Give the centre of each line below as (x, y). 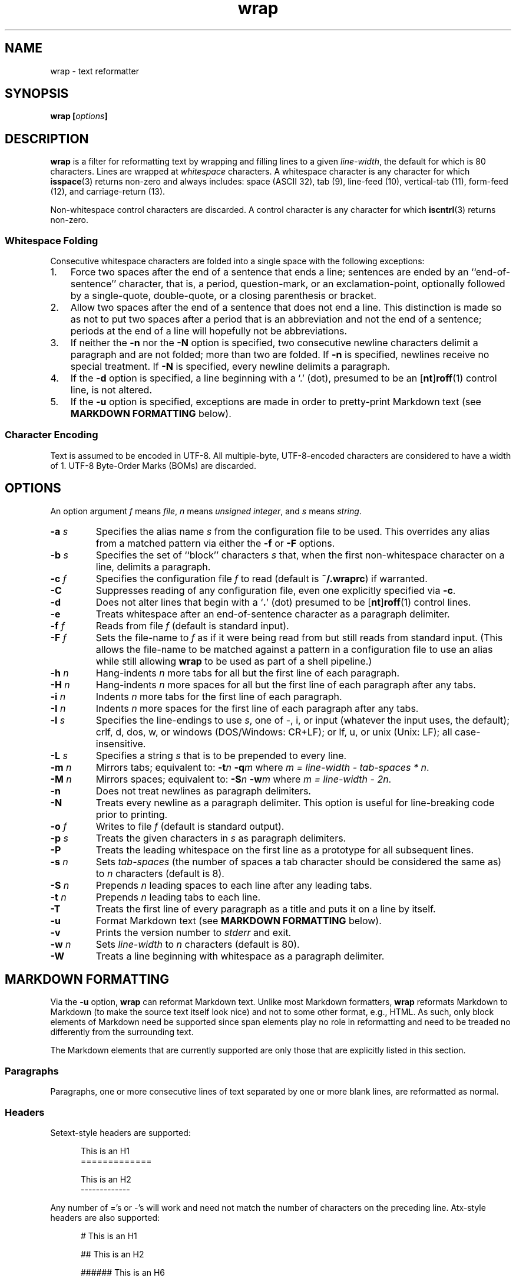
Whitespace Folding (52, 240)
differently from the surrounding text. (122, 1032)
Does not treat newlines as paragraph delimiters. (203, 791)
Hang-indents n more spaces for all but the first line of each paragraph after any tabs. (286, 684)
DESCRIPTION (47, 139)
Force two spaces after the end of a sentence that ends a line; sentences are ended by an (269, 272)
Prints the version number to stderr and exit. (193, 932)
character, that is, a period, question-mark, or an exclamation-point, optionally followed (312, 284)
